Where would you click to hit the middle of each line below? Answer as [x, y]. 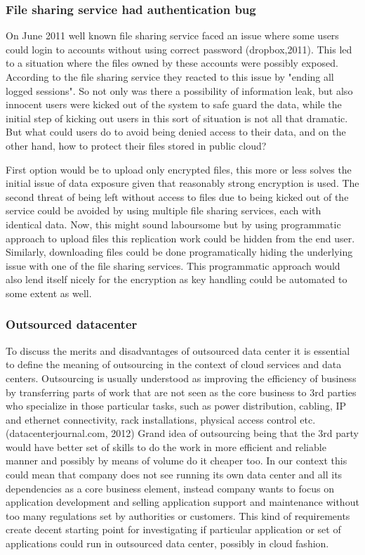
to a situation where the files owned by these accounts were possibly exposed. [172, 63]
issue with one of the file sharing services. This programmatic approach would [173, 265]
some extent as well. [49, 293]
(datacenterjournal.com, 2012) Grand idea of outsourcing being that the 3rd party [182, 433]
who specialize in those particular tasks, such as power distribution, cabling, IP [176, 406]
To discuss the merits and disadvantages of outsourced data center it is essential [178, 350]
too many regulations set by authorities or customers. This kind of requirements [178, 515]
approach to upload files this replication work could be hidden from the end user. [180, 238]
